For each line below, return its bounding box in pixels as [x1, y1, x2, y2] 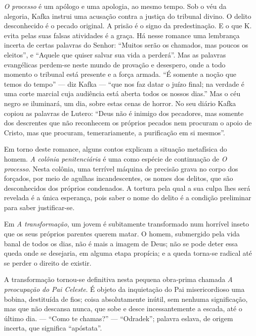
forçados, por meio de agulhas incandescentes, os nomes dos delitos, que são [4, 173, 233, 183]
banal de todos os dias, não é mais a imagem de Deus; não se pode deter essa [4, 238, 238, 248]
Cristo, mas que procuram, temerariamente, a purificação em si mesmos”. [4, 127, 225, 137]
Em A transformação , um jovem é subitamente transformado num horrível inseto [4, 219, 249, 229]
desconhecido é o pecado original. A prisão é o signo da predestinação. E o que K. [4, 20, 252, 31]
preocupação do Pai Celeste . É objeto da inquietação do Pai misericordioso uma [4, 284, 245, 294]
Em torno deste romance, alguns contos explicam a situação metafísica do [4, 144, 227, 154]
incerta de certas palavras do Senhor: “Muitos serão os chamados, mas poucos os [4, 40, 248, 50]
